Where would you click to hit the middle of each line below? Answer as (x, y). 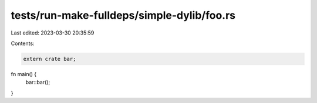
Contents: (23, 43)
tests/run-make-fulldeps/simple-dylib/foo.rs (123, 15)
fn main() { (24, 74)
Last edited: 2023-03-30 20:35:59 (53, 33)
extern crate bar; (50, 59)
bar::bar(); (38, 83)
